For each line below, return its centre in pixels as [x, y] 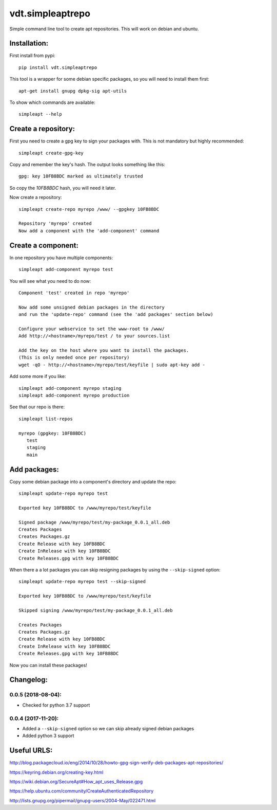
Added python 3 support [48, 736]
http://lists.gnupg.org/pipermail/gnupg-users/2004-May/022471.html [83, 800]
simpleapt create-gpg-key [51, 153]
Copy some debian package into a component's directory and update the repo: [93, 481]
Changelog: [29, 680]
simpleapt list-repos [46, 419]
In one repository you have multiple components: [61, 258]
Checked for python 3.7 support [56, 705]
